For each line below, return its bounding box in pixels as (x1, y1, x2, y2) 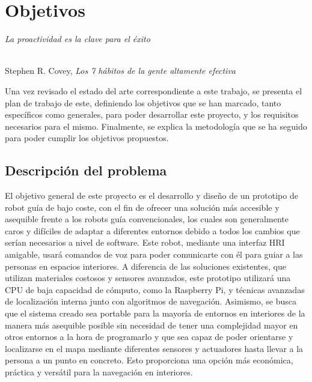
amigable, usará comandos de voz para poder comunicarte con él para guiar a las (5, 248, 303, 261)
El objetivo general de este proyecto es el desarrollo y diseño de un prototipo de (5, 189, 298, 202)
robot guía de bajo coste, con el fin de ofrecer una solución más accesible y (5, 201, 280, 213)
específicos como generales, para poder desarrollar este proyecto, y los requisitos (5, 108, 299, 121)
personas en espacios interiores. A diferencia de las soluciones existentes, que (5, 259, 286, 272)
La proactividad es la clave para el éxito (5, 32, 150, 45)
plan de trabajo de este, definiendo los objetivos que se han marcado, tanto (5, 96, 281, 109)
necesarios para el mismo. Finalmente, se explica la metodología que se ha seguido (5, 120, 307, 132)
